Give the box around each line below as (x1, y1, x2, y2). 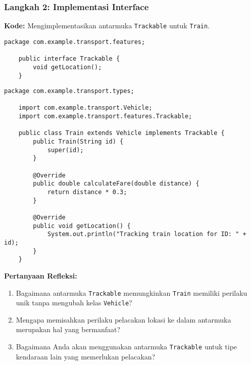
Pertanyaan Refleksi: (4, 270, 77, 281)
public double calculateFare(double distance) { (33, 180, 199, 188)
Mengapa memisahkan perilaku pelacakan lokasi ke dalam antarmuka (16, 314, 231, 325)
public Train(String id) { (33, 138, 124, 146)
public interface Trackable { (18, 55, 120, 63)
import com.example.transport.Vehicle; (18, 104, 153, 112)
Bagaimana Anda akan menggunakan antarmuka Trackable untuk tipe (16, 341, 237, 352)
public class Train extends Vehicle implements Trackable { (18, 129, 225, 137)
